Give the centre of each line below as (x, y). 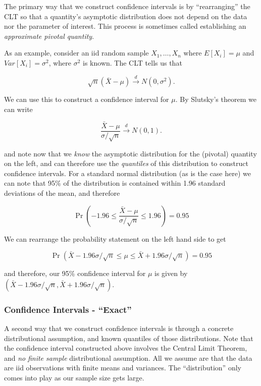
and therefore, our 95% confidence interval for (75, 273)
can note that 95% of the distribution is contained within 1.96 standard (115, 183)
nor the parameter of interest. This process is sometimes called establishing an (125, 26)
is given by (171, 273)
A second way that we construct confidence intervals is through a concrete (119, 328)
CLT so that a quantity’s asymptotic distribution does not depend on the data (126, 16)
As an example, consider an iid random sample (76, 53)
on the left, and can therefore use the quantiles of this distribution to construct (126, 163)
